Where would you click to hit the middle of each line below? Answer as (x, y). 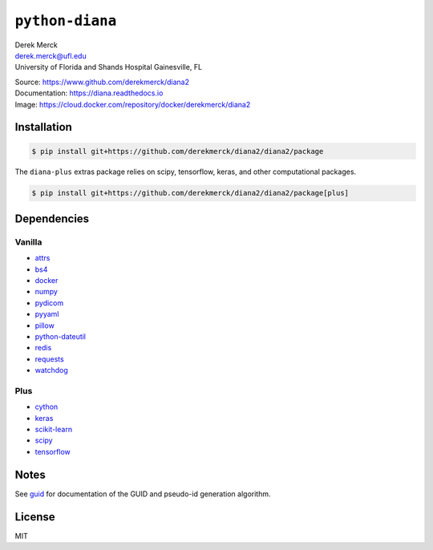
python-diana (66, 21)
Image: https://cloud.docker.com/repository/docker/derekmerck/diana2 (133, 104)
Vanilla (28, 242)
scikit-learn (53, 430)
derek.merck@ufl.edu (51, 55)
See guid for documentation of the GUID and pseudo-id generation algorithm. (143, 494)
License (35, 517)
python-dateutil (61, 336)
